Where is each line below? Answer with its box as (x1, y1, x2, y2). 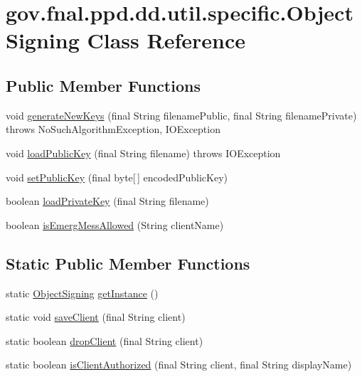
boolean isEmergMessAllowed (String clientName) (6, 217, 224, 232)
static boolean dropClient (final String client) (6, 333, 203, 348)
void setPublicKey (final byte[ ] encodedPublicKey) (6, 169, 228, 184)
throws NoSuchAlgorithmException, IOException (6, 122, 220, 137)
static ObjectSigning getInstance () (6, 285, 159, 300)
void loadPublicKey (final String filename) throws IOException (6, 145, 281, 160)
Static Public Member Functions (6, 252, 250, 274)
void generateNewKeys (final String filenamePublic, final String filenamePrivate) (6, 107, 357, 122)
